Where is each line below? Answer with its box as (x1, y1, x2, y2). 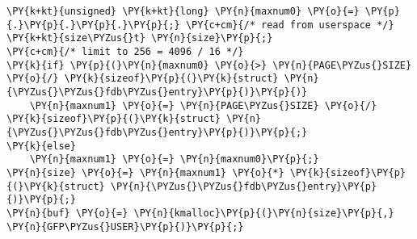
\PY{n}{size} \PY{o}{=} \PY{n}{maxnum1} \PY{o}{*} (6, 166, 284, 178)
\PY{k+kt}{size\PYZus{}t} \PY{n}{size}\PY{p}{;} (6, 32, 273, 44)
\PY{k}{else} (6, 140, 76, 152)
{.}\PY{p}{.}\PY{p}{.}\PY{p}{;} (6, 19, 180, 31)
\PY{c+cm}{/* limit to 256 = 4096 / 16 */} (6, 45, 244, 57)
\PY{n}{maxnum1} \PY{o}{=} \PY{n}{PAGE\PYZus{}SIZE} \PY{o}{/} (29, 99, 377, 111)
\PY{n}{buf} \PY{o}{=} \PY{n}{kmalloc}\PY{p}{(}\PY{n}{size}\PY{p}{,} (6, 207, 394, 219)
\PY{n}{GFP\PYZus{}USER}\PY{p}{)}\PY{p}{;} (6, 220, 244, 233)
